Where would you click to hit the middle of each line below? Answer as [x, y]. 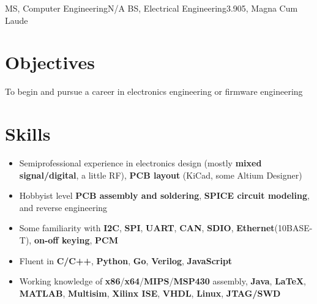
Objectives [50, 62]
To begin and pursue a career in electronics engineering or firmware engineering [154, 91]
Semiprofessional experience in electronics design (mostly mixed [140, 163]
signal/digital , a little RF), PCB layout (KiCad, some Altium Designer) [161, 175]
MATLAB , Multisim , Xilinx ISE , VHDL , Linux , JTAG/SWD [150, 293]
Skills [28, 134]
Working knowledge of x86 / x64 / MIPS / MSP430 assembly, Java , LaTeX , [162, 281]
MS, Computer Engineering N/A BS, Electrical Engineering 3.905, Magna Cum [151, 8]
